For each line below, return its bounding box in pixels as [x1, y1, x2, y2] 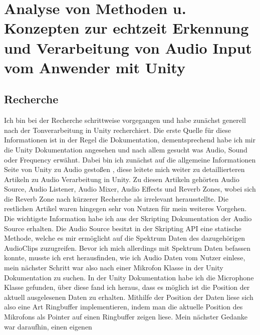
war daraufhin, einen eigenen [4, 321, 92, 331]
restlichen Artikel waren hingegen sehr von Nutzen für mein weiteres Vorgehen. [4, 203, 247, 214]
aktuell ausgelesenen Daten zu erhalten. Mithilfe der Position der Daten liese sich [4, 291, 253, 302]
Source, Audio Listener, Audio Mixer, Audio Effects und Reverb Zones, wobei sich [4, 184, 256, 194]
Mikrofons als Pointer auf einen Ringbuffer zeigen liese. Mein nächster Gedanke [4, 311, 247, 322]
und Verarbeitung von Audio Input [4, 37, 252, 58]
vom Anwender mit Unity [4, 57, 185, 77]
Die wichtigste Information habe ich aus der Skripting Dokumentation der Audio [4, 213, 252, 224]
